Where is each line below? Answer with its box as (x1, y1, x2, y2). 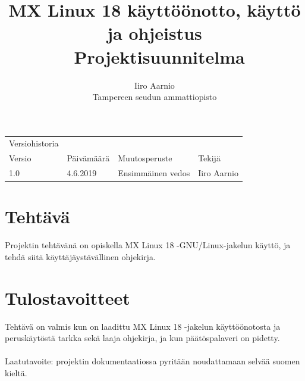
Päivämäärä (67, 152, 110, 164)
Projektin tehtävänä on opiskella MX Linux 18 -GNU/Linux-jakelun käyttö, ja (5, 239, 291, 251)
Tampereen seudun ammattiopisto (92, 90, 217, 103)
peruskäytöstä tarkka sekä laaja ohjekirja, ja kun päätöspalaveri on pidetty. (5, 332, 280, 344)
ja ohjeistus (107, 21, 202, 45)
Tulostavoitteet (5, 285, 130, 310)
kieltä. (5, 367, 27, 379)
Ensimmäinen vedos (118, 167, 190, 179)
